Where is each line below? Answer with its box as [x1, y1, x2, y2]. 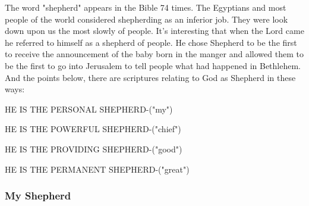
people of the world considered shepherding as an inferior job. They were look [5, 13, 288, 25]
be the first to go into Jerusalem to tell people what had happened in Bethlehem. [5, 59, 301, 71]
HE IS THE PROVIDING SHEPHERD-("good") [5, 142, 182, 155]
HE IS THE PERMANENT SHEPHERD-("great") [5, 163, 190, 175]
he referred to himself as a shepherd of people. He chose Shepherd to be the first [5, 36, 297, 48]
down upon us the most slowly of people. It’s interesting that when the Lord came [5, 24, 304, 37]
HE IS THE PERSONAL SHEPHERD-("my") [5, 102, 173, 115]
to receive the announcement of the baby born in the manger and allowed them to [5, 48, 304, 60]
